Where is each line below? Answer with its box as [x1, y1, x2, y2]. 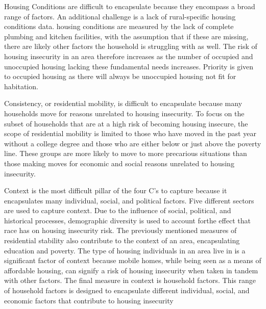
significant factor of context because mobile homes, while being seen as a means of [4, 255, 261, 266]
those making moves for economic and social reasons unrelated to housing [4, 158, 234, 168]
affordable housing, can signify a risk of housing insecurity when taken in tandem [4, 265, 258, 275]
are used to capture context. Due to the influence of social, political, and [4, 205, 231, 216]
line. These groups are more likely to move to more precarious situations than [4, 148, 247, 159]
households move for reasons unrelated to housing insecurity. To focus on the [4, 108, 245, 118]
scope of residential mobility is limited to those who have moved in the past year [4, 128, 256, 139]
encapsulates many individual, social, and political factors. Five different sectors [4, 195, 254, 205]
